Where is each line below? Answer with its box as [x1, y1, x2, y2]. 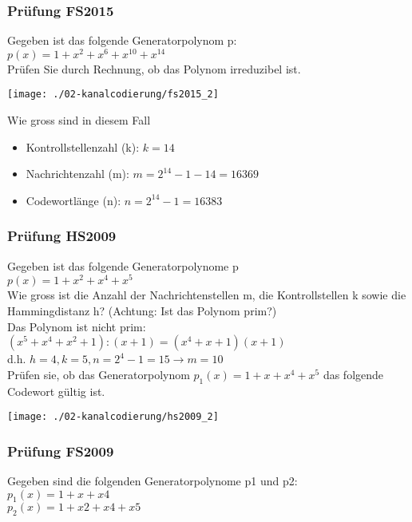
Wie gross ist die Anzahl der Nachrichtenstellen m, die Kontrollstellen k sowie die [7, 287, 406, 303]
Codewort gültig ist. [7, 382, 105, 399]
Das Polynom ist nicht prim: [7, 318, 146, 334]
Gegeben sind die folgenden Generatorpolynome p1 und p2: [7, 473, 298, 489]
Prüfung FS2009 [7, 441, 114, 461]
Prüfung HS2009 [7, 226, 117, 246]
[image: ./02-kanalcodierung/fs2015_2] [7, 89, 219, 101]
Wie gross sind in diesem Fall [7, 112, 151, 129]
